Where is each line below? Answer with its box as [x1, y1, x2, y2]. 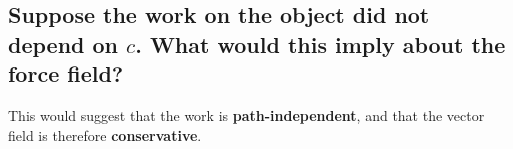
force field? [8, 58, 124, 89]
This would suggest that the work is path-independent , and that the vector [8, 104, 485, 125]
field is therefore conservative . [8, 124, 202, 145]
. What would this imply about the [135, 28, 506, 59]
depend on [8, 28, 119, 59]
